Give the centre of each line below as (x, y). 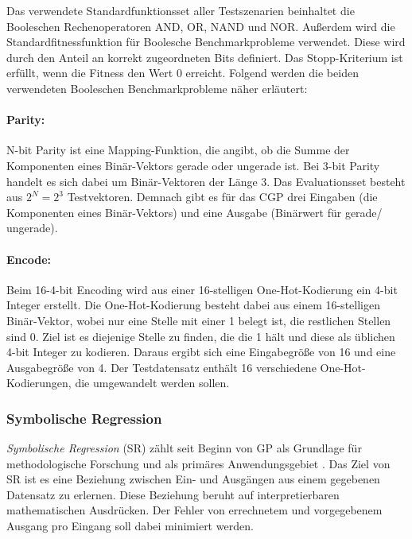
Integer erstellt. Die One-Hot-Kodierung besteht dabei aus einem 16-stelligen (193, 305)
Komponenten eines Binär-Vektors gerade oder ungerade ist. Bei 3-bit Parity (193, 165)
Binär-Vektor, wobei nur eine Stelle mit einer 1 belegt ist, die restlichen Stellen (199, 320)
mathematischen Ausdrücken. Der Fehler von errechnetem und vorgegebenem (194, 510)
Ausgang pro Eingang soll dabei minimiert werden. (130, 526)
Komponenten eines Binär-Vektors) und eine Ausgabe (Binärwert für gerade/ (194, 212)
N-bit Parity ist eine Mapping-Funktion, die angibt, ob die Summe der (178, 150)
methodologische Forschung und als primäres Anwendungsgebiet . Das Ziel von (198, 463)
